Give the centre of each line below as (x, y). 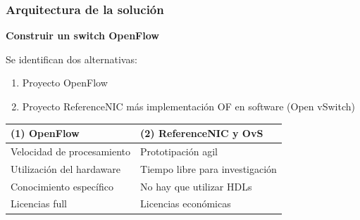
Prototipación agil (179, 151)
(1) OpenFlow (45, 133)
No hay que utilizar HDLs (196, 186)
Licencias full (39, 203)
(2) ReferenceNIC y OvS (202, 133)
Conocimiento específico (62, 186)
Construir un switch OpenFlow (82, 35)
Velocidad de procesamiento (71, 151)
